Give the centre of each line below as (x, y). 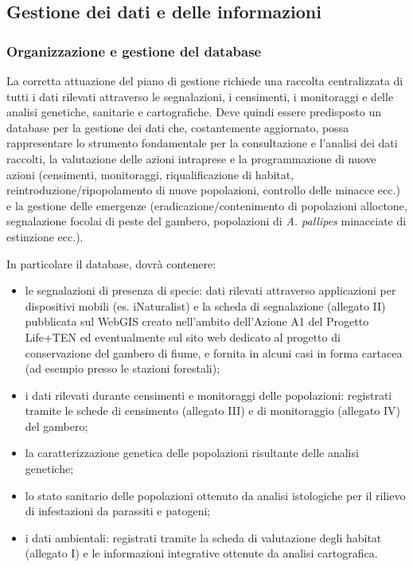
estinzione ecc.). (45, 236)
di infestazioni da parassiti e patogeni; (118, 511)
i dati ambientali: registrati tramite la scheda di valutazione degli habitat (203, 537)
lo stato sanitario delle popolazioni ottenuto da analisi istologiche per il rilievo (215, 495)
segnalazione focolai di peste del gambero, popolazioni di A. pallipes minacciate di (206, 221)
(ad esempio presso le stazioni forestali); (123, 368)
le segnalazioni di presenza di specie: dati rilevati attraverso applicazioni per (210, 290)
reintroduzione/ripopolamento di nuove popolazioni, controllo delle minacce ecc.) (203, 190)
